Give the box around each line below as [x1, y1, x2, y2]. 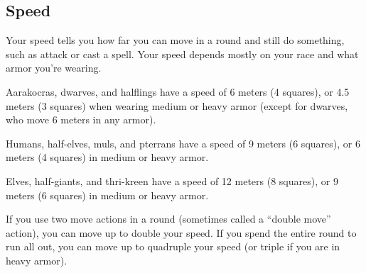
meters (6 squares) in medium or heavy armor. [6, 187, 209, 202]
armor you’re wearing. [6, 60, 102, 75]
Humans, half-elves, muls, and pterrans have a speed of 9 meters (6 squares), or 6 [6, 135, 360, 150]
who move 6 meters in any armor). [6, 112, 156, 127]
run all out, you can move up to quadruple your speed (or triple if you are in [6, 239, 340, 254]
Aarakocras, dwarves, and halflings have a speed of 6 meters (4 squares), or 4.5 [6, 84, 350, 99]
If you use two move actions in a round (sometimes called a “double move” [6, 211, 331, 226]
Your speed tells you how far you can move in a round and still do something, [6, 33, 345, 48]
